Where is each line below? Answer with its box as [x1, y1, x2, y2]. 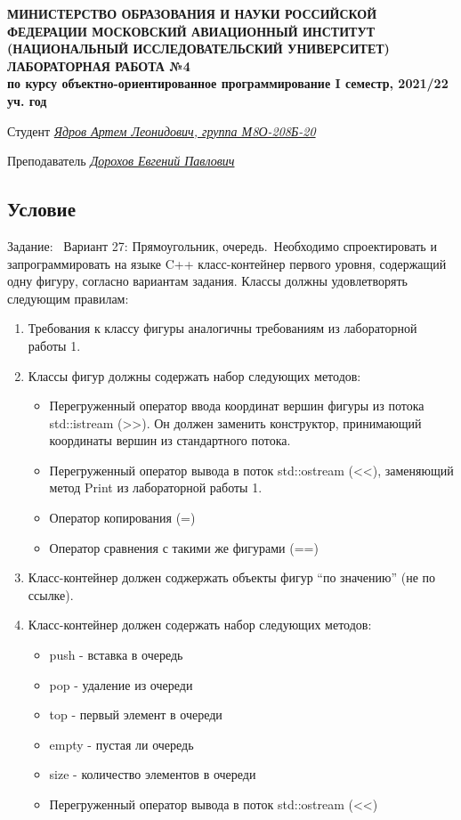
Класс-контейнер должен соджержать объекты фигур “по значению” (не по [28, 568, 436, 587]
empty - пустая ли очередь [49, 735, 194, 753]
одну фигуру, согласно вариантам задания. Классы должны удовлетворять [7, 272, 408, 290]
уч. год [7, 91, 47, 110]
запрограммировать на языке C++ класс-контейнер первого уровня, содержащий [7, 254, 447, 272]
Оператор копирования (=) [49, 508, 196, 527]
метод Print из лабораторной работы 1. [49, 478, 263, 497]
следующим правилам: [7, 288, 129, 307]
